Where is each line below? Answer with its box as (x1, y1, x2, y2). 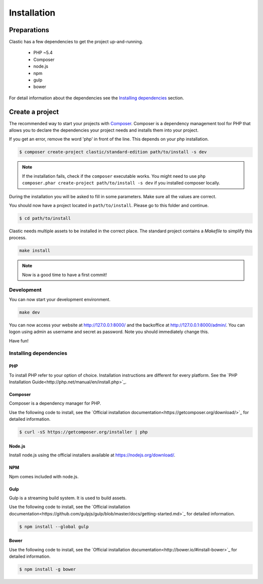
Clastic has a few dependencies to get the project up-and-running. (9, 39, 143, 45)
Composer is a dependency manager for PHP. (9, 400, 101, 406)
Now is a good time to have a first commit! (22, 272, 107, 278)
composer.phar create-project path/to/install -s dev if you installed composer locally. (22, 180, 220, 186)
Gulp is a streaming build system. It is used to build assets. (9, 495, 127, 501)
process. (9, 235, 27, 241)
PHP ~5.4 (33, 50, 53, 56)
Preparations (9, 26, 50, 34)
